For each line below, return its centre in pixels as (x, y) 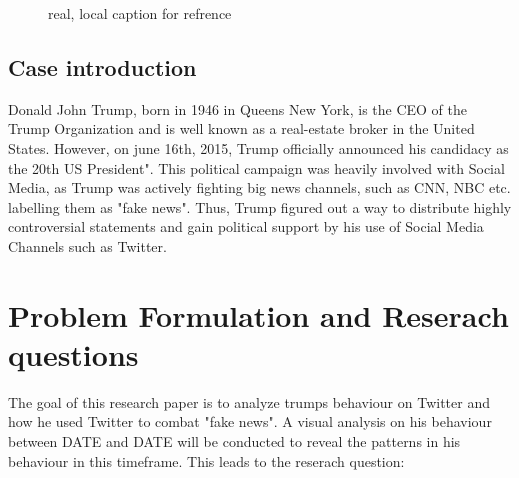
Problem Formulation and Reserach (258, 314)
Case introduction (102, 66)
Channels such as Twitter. (87, 245)
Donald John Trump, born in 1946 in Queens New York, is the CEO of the (238, 108)
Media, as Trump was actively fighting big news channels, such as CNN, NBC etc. (259, 187)
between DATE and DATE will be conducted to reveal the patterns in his (234, 441)
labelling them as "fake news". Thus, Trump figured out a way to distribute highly (260, 206)
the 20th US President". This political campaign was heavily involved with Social (256, 167)
